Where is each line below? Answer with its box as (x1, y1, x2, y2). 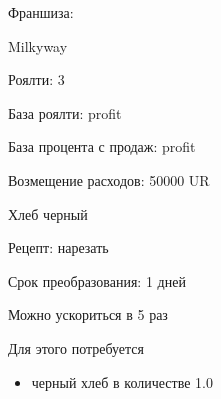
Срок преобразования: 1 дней (8, 270, 186, 291)
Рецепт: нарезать (8, 237, 109, 258)
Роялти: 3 (8, 69, 65, 90)
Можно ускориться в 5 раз (8, 304, 168, 325)
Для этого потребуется (8, 337, 145, 358)
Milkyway (8, 35, 68, 56)
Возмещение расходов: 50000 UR (8, 169, 210, 190)
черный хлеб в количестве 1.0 (31, 371, 213, 392)
